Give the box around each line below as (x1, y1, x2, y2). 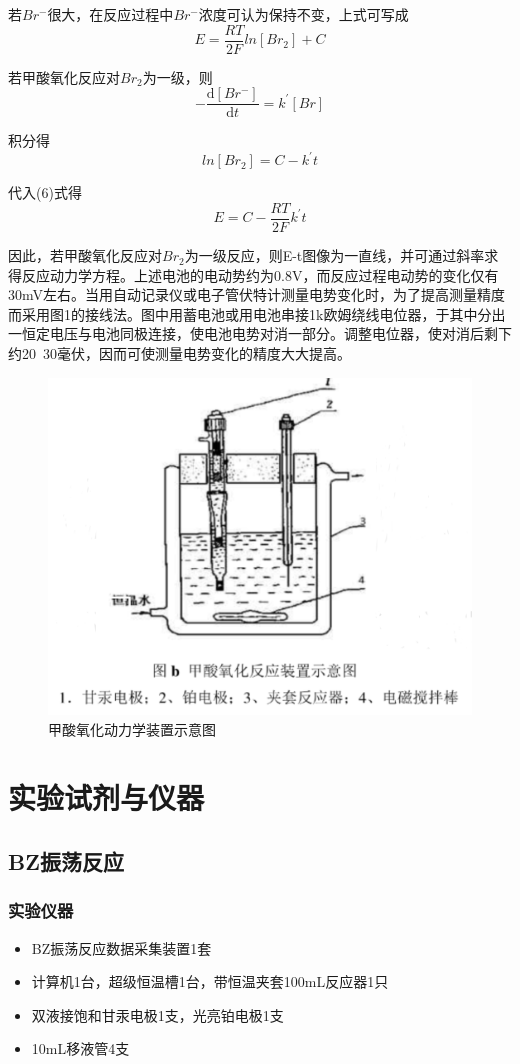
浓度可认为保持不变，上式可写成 (198, 4, 409, 24)
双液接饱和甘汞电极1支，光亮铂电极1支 (31, 1004, 284, 1025)
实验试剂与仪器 (8, 777, 205, 818)
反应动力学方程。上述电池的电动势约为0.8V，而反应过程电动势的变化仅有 (21, 264, 499, 285)
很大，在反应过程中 (47, 4, 174, 24)
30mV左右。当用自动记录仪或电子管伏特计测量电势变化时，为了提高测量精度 (8, 284, 505, 305)
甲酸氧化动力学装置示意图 (48, 718, 216, 739)
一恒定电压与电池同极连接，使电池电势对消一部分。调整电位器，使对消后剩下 (8, 323, 512, 344)
